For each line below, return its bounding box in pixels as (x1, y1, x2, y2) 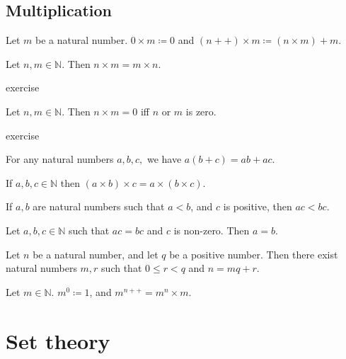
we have (146, 152, 182, 166)
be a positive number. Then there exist (169, 246, 338, 261)
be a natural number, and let (33, 246, 158, 261)
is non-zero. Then (173, 222, 250, 237)
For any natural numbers (6, 152, 114, 166)
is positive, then (223, 199, 292, 214)
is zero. (185, 103, 217, 118)
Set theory (6, 326, 110, 355)
